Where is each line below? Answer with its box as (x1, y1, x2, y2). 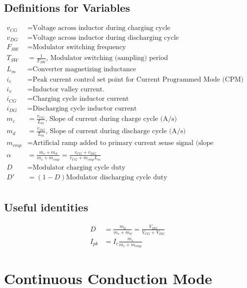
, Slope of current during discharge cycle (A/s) (45, 128, 186, 135)
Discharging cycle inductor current (32, 105, 137, 112)
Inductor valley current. (32, 86, 105, 93)
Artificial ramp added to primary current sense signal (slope (32, 140, 214, 147)
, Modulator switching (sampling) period (46, 55, 168, 62)
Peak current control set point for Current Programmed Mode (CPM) (32, 76, 244, 83)
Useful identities (4, 200, 88, 215)
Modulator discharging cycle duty (66, 173, 167, 181)
